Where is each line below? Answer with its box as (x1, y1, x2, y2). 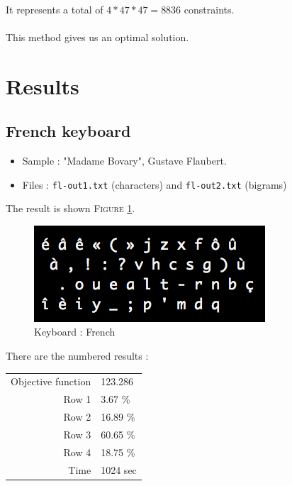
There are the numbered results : (6, 348, 149, 363)
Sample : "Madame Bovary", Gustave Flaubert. (22, 153, 227, 167)
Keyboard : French (34, 324, 116, 339)
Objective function (11, 374, 91, 389)
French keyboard (6, 120, 131, 142)
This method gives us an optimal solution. (6, 29, 189, 44)
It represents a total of (6, 1, 103, 16)
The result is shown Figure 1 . (6, 201, 135, 216)
